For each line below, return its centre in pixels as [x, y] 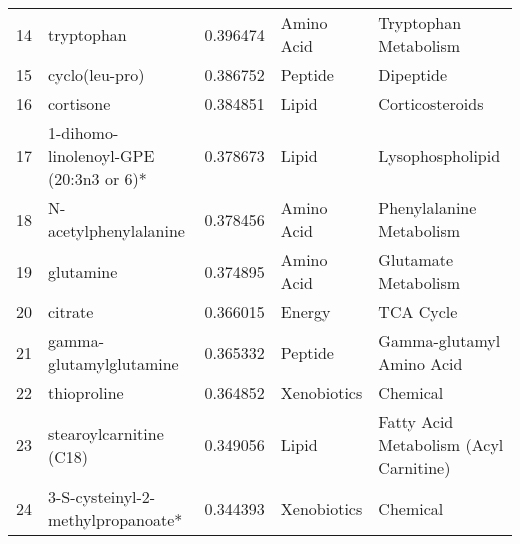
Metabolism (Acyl [441, 444]
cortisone [79, 103]
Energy [305, 311]
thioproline [86, 392]
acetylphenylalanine [116, 230]
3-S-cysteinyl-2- [102, 496]
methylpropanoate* [115, 519]
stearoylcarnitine [106, 433]
